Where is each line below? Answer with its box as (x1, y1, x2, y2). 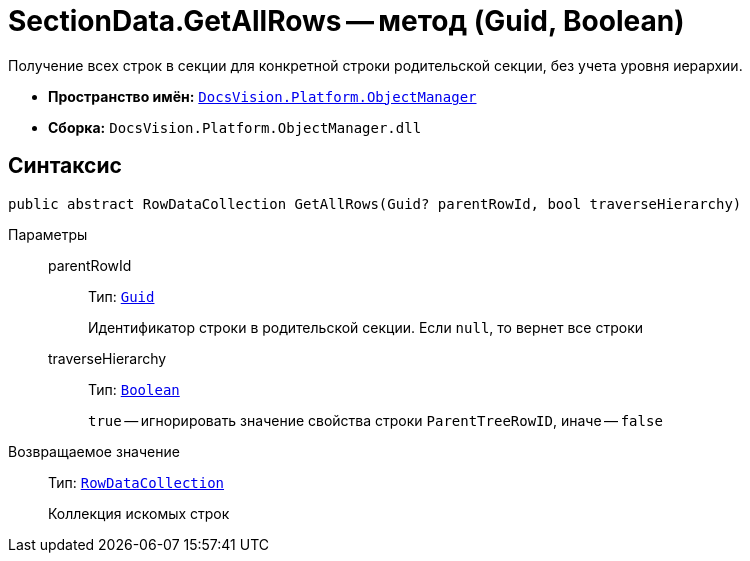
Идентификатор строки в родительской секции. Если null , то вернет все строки (88, 318, 643, 336)
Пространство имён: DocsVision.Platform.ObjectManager (48, 87, 477, 105)
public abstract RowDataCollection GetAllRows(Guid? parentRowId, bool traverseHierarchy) (8, 195, 742, 212)
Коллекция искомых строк (48, 504, 230, 522)
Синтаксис (8, 153, 122, 179)
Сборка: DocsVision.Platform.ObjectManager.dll (48, 118, 422, 136)
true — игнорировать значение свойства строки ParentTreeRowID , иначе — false (88, 411, 663, 429)
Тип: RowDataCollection (48, 473, 225, 491)
